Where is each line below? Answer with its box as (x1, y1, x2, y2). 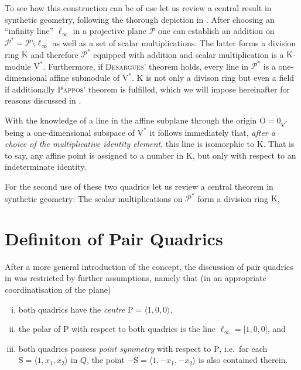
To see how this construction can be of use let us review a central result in (5, 2, 272, 13)
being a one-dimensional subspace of (5, 126, 135, 138)
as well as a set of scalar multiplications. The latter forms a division (52, 36, 296, 49)
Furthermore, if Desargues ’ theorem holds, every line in (48, 60, 249, 72)
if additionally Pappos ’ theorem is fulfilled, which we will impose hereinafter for (5, 83, 290, 95)
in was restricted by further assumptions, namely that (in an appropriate (5, 272, 266, 284)
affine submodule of (50, 71, 120, 84)
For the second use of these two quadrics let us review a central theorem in (5, 180, 273, 192)
